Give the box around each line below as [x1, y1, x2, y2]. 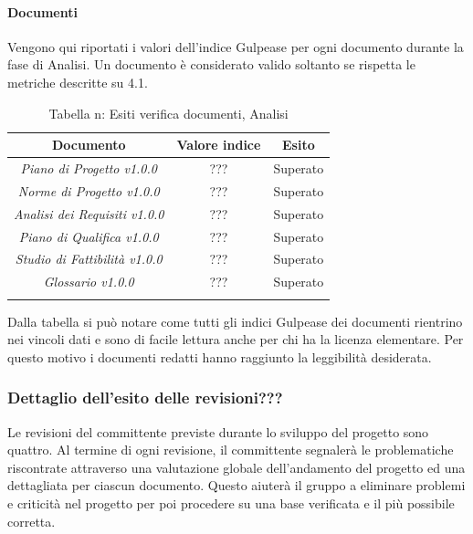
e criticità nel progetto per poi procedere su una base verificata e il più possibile [7, 493, 455, 512]
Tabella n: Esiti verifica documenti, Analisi [48, 103, 289, 122]
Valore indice [176, 135, 261, 154]
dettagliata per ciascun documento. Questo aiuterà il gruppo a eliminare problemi [7, 476, 466, 495]
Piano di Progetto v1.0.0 [20, 159, 157, 178]
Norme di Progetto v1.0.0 [17, 181, 160, 200]
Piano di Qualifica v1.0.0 [18, 226, 159, 246]
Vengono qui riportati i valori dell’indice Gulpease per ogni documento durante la [7, 37, 464, 56]
